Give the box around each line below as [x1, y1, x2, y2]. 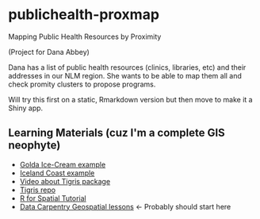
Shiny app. [8, 103, 44, 113]
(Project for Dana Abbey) [8, 47, 90, 56]
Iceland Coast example [19, 168, 95, 178]
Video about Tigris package [19, 176, 111, 186]
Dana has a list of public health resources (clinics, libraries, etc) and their [8, 62, 247, 72]
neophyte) [8, 139, 61, 152]
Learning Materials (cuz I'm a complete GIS [8, 126, 226, 140]
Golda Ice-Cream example [19, 159, 106, 169]
